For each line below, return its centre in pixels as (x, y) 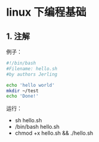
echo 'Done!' (22, 96)
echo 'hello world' (31, 85)
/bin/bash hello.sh (37, 127)
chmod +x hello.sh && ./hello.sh (54, 133)
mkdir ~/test (22, 90)
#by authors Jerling (32, 74)
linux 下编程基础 (46, 12)
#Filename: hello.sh (32, 69)
